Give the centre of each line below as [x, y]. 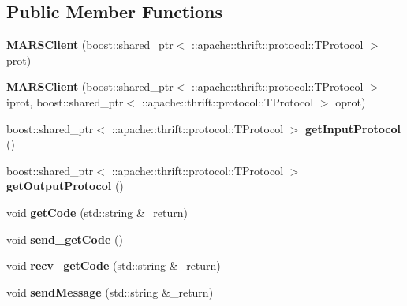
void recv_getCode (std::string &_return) [114, 265]
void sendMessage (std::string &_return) [110, 291]
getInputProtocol [353, 128]
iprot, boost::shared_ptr [65, 101]
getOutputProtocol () [65, 186]
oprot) [351, 101]
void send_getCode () [65, 239]
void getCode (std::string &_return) [97, 212]
